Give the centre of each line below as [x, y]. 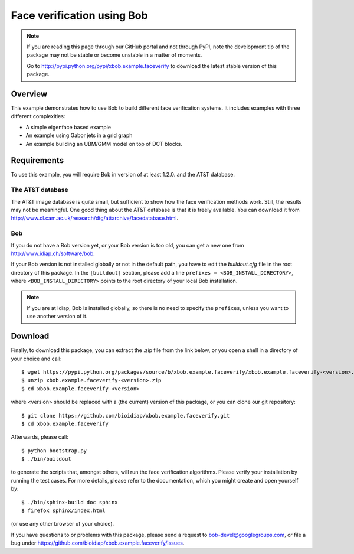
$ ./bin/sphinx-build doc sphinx [70, 502]
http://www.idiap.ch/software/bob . [53, 253]
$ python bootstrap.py [54, 451]
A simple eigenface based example [68, 127]
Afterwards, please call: [40, 437]
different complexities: [38, 116]
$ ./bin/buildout [46, 459]
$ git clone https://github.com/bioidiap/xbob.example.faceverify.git [126, 415]
